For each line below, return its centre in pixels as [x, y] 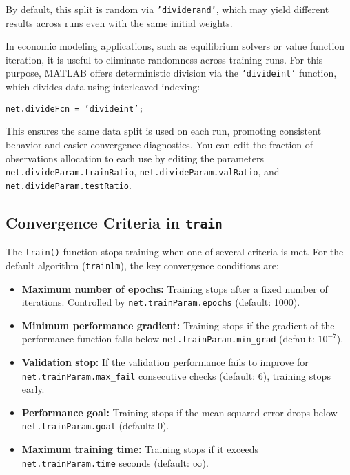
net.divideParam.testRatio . [69, 185]
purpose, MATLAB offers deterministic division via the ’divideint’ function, [171, 73]
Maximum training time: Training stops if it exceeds [140, 449]
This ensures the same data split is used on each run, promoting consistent [164, 131]
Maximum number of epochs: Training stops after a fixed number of [175, 288]
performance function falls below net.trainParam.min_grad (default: [168, 339]
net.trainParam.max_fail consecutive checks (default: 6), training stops [176, 375]
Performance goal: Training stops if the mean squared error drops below [179, 412]
